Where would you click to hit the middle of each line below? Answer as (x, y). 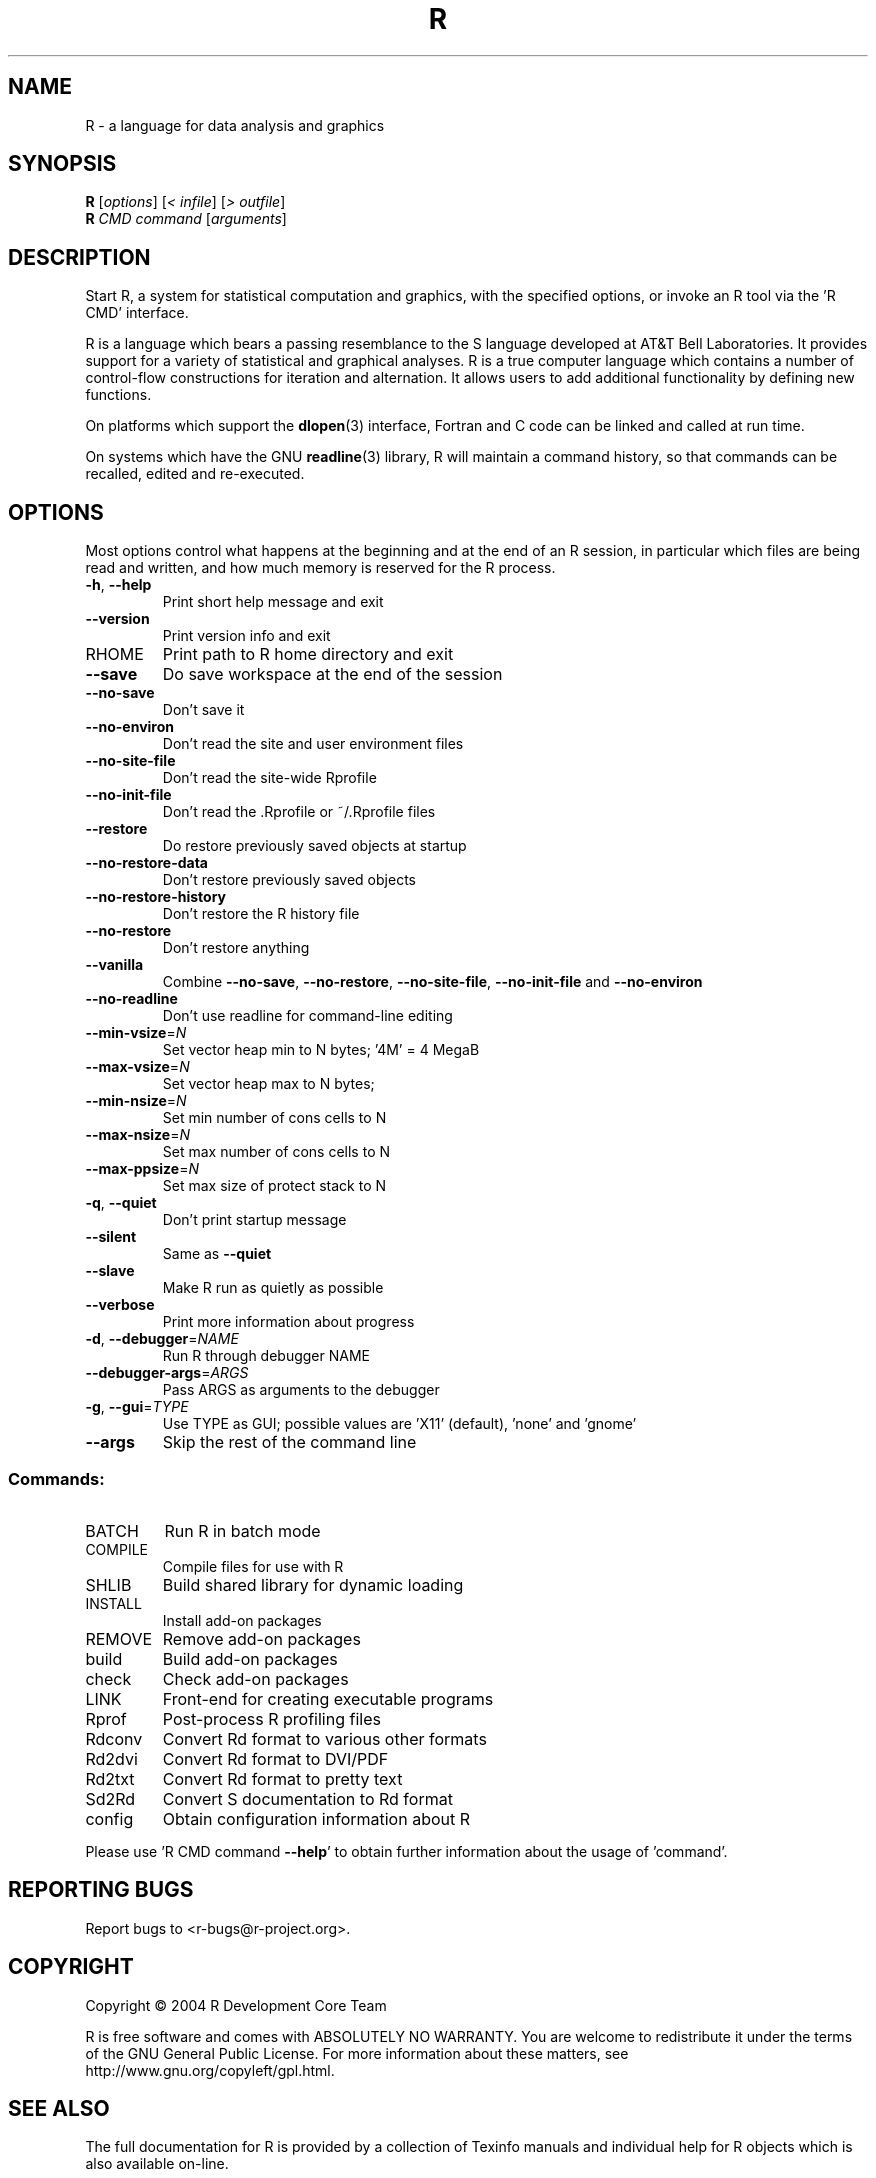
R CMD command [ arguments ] (186, 219)
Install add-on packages (242, 1620)
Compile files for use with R (253, 1566)
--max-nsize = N (138, 1135)
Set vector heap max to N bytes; (268, 1084)
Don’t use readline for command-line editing (307, 1016)
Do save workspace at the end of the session (332, 674)
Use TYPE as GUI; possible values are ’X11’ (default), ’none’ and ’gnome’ (399, 1424)
